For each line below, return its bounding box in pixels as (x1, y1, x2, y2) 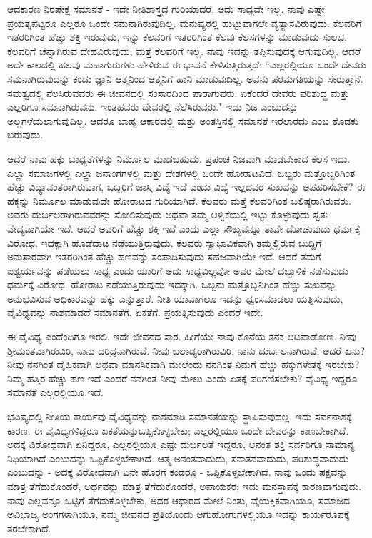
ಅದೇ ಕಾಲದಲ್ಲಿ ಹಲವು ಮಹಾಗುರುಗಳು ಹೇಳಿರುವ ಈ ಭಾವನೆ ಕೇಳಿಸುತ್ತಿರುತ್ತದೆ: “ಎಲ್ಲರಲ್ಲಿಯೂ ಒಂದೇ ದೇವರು (7, 57, 366, 72)
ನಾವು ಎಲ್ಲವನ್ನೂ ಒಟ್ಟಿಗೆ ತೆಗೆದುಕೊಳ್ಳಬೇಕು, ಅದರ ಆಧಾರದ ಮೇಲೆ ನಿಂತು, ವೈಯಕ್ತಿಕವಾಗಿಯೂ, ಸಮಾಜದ (7, 492, 351, 507)
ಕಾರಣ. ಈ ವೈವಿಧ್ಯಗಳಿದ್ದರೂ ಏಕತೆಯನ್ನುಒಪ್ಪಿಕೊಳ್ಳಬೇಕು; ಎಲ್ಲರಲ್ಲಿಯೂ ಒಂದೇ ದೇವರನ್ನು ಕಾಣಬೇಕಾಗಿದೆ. (7, 422, 349, 437)
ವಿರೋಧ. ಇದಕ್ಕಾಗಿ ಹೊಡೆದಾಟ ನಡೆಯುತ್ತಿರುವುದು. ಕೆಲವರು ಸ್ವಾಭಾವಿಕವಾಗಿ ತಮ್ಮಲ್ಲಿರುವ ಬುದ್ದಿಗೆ (7, 235, 322, 250)
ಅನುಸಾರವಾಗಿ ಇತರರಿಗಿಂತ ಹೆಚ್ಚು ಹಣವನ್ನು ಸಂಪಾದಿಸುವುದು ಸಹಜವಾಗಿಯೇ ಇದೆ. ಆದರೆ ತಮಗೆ (7, 249, 321, 264)
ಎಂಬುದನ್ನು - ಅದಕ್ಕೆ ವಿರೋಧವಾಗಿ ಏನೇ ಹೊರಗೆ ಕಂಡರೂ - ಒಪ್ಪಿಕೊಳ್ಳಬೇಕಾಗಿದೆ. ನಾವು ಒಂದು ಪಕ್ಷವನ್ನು (7, 465, 348, 479)
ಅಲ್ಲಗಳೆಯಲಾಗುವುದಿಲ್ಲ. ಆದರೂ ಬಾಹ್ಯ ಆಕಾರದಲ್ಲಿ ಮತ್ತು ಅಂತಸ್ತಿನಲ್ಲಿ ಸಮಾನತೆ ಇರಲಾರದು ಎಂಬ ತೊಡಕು (7, 113, 358, 128)
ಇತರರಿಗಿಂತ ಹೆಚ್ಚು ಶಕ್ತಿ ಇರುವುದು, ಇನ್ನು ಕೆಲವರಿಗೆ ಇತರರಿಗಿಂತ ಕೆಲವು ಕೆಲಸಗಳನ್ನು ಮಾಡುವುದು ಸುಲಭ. (7, 29, 347, 44)
